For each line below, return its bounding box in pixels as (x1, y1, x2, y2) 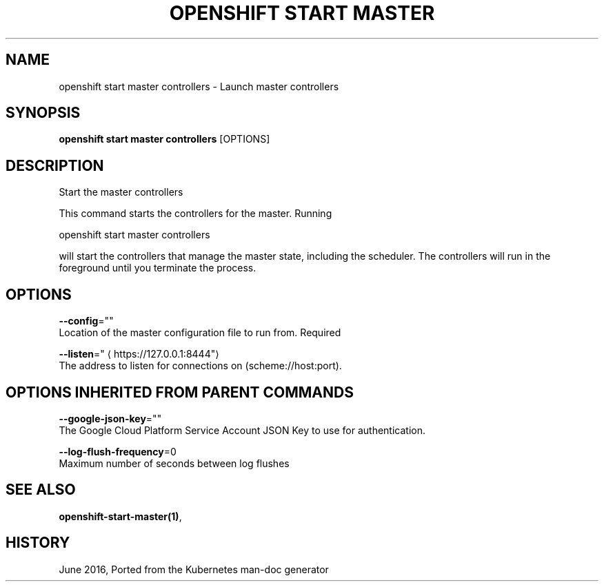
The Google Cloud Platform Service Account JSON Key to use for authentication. (59, 424, 426, 436)
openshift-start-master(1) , (59, 510, 182, 522)
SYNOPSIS (6, 104, 81, 122)
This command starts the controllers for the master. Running (59, 207, 332, 220)
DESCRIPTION (6, 156, 104, 174)
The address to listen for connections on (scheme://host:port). (59, 360, 342, 372)
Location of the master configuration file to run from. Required (59, 327, 341, 339)
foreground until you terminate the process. (59, 262, 256, 274)
